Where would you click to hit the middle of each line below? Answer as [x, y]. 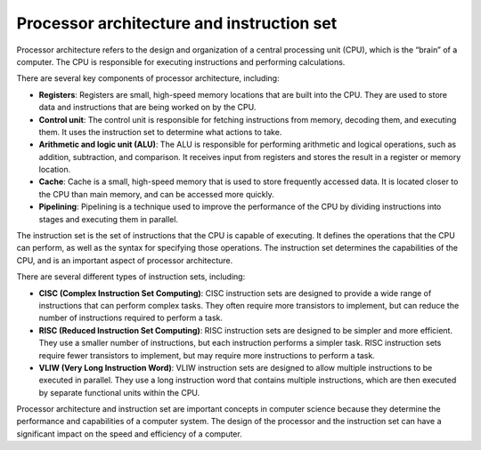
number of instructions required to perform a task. [130, 318]
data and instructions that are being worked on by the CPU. [147, 108]
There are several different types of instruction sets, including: [131, 277]
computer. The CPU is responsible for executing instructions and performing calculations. [181, 61]
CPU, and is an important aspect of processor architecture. [125, 260]
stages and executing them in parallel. [108, 219]
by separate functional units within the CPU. [119, 392]
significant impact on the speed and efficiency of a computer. [129, 434]
